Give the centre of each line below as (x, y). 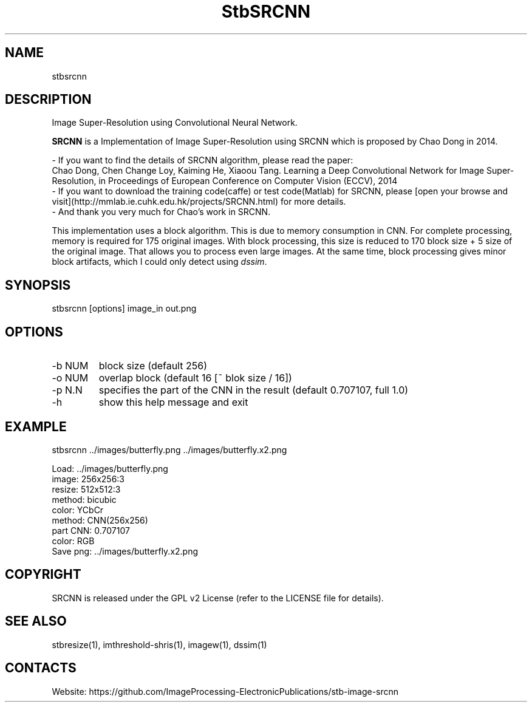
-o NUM (70, 378)
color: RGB (73, 541)
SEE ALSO (36, 621)
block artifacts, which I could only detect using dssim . (159, 262)
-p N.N (67, 390)
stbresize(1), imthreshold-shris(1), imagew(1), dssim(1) (159, 644)
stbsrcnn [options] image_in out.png (124, 309)
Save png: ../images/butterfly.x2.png (125, 551)
